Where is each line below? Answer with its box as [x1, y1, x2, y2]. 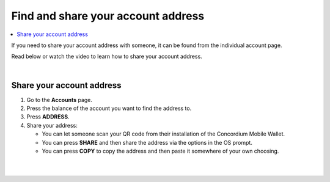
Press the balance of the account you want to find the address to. [26, 104, 192, 112]
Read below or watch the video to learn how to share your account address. [11, 53, 203, 60]
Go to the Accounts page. [26, 96, 93, 103]
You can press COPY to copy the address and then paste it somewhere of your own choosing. [42, 147, 279, 155]
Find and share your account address [11, 9, 205, 23]
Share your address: [26, 122, 78, 129]
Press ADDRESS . [26, 113, 70, 120]
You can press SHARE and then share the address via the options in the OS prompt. [42, 139, 253, 146]
